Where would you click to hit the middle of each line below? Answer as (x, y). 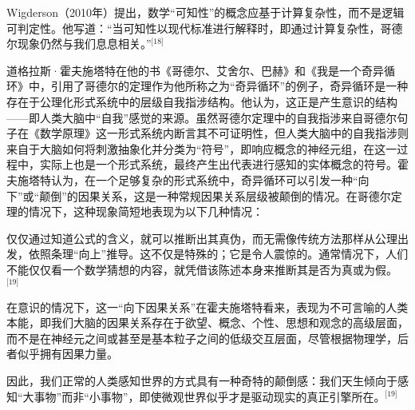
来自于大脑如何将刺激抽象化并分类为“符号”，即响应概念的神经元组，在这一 (202, 148)
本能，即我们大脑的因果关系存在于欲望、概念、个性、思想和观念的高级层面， (207, 322)
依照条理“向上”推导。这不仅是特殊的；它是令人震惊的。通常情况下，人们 (218, 254)
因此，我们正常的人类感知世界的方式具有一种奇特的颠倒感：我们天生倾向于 (202, 380)
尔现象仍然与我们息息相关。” (79, 44)
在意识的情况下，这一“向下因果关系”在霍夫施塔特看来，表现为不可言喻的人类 (207, 307)
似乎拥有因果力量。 (67, 354)
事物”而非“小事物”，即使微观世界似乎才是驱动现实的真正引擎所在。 (209, 396)
